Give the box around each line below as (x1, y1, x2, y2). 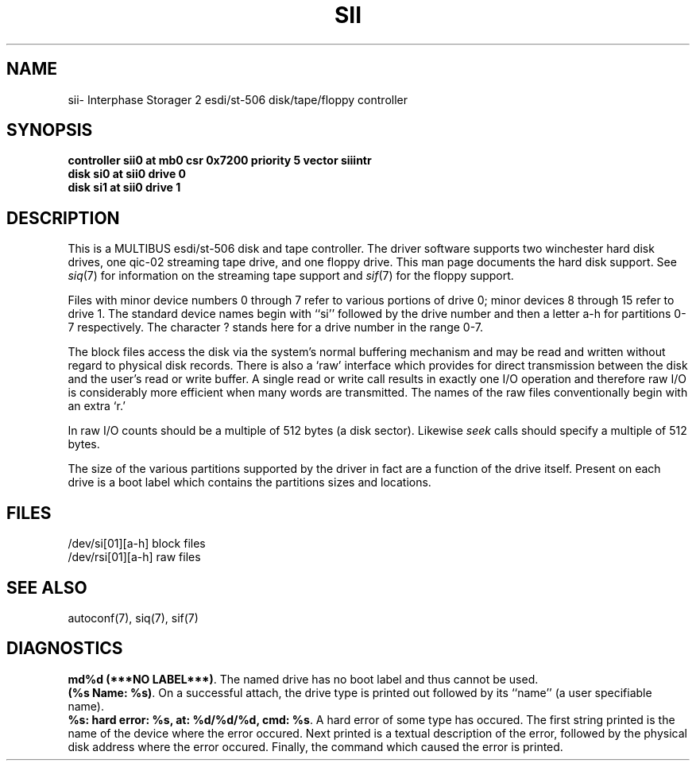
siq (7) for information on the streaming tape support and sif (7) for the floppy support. (68, 269, 514, 283)
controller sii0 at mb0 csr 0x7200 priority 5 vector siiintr (68, 153, 372, 168)
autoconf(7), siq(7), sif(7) (68, 610, 199, 625)
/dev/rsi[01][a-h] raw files (68, 550, 201, 564)
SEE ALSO (6, 577, 87, 598)
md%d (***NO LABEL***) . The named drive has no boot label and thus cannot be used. (68, 672, 539, 686)
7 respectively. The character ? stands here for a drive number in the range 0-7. (68, 320, 484, 335)
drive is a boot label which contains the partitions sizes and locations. (68, 475, 431, 490)
